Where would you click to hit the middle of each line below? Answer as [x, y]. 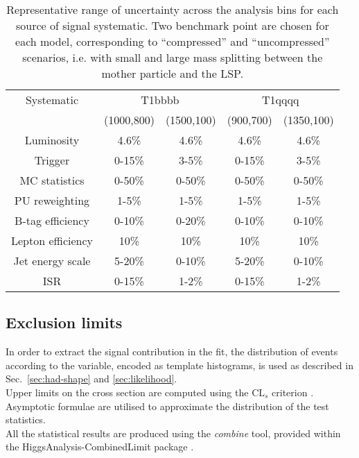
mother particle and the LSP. [173, 73]
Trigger [52, 160]
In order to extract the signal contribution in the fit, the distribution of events [172, 351]
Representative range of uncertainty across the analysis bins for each [173, 9]
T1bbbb [160, 100]
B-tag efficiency [52, 220]
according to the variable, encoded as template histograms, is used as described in [179, 365]
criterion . [293, 392]
